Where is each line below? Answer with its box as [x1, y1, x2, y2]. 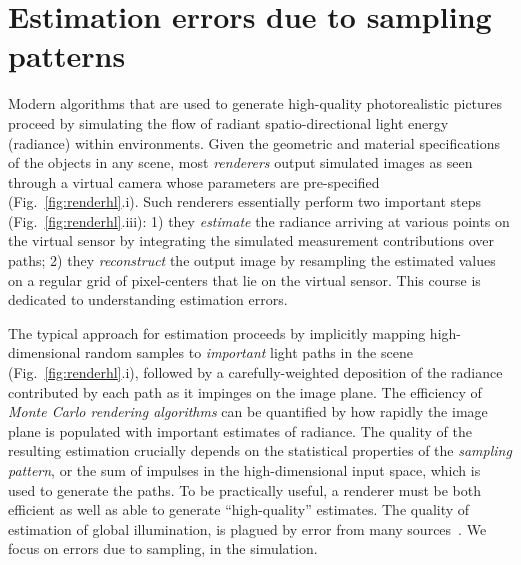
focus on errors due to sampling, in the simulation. [8, 538, 318, 559]
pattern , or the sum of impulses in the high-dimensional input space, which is [8, 460, 481, 480]
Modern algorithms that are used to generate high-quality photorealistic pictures [8, 93, 503, 114]
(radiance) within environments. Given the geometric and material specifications [8, 132, 501, 153]
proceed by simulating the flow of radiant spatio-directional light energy [8, 112, 449, 133]
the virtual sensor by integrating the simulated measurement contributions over [8, 230, 494, 251]
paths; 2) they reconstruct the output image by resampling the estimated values [8, 250, 496, 271]
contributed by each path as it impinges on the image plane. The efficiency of [8, 381, 482, 402]
